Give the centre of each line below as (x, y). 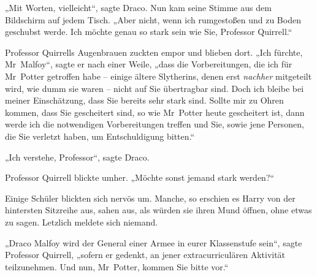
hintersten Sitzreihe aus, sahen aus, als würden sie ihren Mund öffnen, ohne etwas (158, 210)
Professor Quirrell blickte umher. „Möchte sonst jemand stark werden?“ (140, 177)
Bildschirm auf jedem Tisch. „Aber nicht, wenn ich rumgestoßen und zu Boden (153, 19)
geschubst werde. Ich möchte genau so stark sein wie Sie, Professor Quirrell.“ (149, 32)
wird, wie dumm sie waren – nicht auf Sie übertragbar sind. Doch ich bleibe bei (155, 88)
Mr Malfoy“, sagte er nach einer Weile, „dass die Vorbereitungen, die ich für (149, 64)
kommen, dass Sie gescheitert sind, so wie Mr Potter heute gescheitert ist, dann (155, 112)
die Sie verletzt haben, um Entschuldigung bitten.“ (100, 136)
